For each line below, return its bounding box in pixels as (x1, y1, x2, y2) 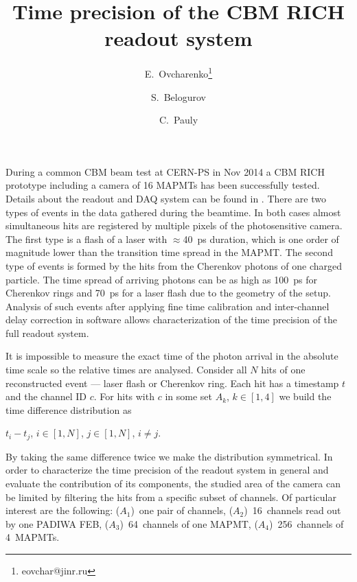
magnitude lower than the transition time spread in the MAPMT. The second (5, 245, 333, 259)
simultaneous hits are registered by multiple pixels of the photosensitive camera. (5, 218, 343, 233)
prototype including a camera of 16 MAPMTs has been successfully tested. (5, 178, 320, 192)
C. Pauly (159, 113, 198, 127)
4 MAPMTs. (5, 530, 60, 544)
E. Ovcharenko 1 (144, 65, 213, 80)
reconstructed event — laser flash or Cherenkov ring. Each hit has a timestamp (5, 375, 339, 390)
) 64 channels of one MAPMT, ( (119, 516, 258, 531)
